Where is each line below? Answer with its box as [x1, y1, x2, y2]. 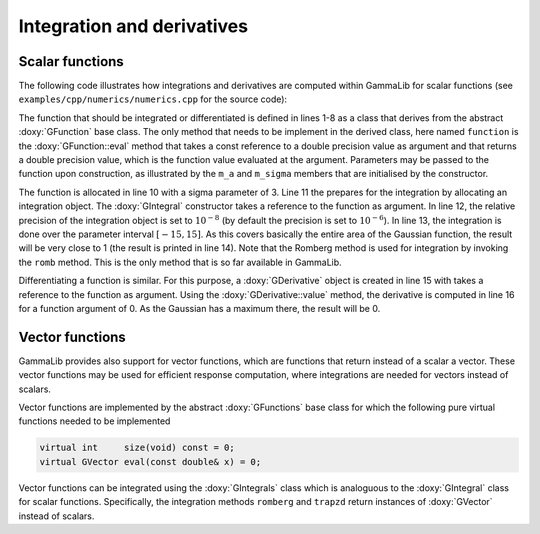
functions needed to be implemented [18, 415, 171, 427]
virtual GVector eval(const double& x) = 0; [39, 456, 262, 467]
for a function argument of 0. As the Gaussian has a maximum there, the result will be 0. [18, 302, 381, 314]
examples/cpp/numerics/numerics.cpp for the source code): [18, 93, 288, 105]
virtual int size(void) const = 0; [39, 442, 235, 454]
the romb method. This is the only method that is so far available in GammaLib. [18, 256, 342, 268]
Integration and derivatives [18, 15, 249, 37]
